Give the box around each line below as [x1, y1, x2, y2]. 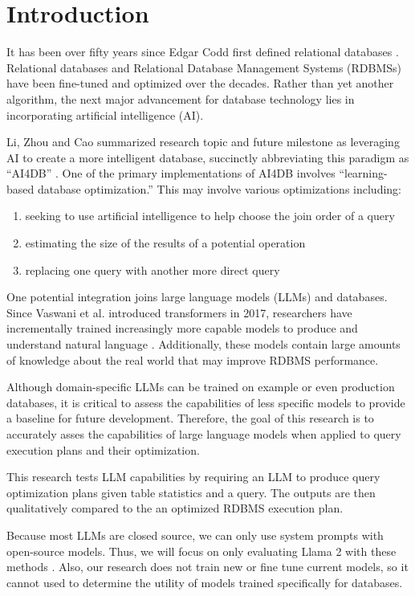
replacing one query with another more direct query [25, 261, 280, 278]
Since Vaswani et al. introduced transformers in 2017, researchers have [6, 304, 352, 320]
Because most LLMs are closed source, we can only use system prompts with [6, 526, 384, 543]
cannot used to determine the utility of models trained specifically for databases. [6, 574, 403, 590]
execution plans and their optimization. [6, 441, 200, 458]
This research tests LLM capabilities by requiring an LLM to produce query [6, 468, 380, 485]
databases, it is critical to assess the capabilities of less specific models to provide [6, 394, 405, 410]
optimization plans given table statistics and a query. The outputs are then [6, 484, 376, 500]
